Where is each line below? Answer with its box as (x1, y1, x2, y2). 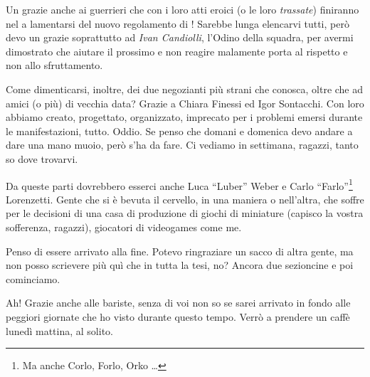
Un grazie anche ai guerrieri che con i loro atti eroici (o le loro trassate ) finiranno (6, 2, 359, 16)
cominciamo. (6, 271, 60, 286)
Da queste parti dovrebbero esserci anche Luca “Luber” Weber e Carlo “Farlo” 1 (6, 176, 353, 193)
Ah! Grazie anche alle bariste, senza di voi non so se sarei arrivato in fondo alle (6, 295, 351, 310)
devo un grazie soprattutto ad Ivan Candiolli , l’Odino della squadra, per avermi (6, 30, 354, 45)
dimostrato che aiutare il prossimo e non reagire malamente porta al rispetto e (6, 43, 348, 58)
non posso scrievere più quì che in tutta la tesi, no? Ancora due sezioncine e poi (6, 257, 354, 272)
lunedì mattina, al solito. (6, 323, 113, 338)
